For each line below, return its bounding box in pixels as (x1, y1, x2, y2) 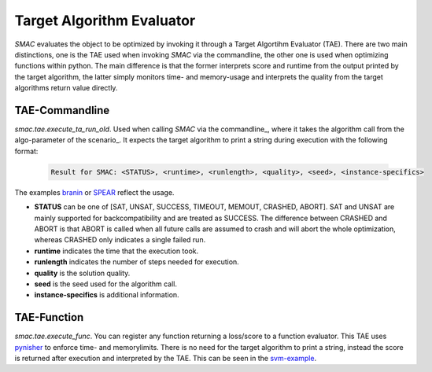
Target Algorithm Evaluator (14, 12, 196, 29)
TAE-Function (14, 311, 84, 324)
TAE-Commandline (14, 103, 110, 117)
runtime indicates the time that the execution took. (34, 246, 199, 256)
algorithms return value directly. (14, 83, 118, 93)
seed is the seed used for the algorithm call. (34, 279, 177, 289)
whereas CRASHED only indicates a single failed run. (34, 235, 206, 245)
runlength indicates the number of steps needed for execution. (34, 257, 239, 267)
